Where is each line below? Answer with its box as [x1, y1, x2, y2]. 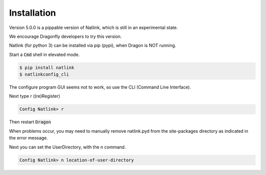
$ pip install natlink [19, 64, 74, 70]
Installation [9, 7, 56, 18]
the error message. [9, 135, 48, 141]
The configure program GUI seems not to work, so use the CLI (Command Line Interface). [9, 84, 192, 90]
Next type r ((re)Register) [9, 93, 61, 99]
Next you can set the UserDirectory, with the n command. [9, 144, 126, 150]
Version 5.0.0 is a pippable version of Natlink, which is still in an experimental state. [9, 25, 178, 30]
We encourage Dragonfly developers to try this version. [9, 33, 122, 39]
